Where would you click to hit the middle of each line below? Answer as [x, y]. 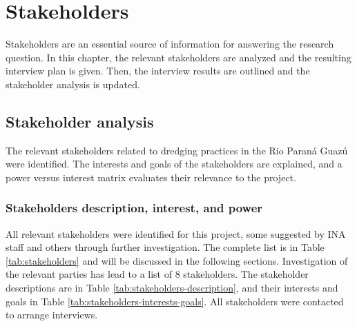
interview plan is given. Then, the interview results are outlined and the [158, 71]
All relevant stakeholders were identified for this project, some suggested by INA [176, 233]
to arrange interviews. [52, 315]
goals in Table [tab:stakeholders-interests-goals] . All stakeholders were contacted [175, 301]
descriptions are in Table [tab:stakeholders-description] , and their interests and [172, 288]
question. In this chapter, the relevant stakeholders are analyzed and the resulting [178, 57]
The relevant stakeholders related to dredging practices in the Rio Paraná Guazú [177, 150]
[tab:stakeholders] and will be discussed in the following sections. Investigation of [177, 260]
